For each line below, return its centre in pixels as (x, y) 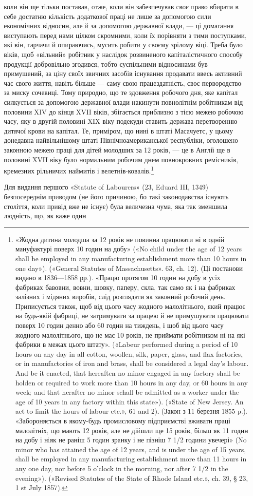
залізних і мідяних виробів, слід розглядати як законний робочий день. (120, 296)
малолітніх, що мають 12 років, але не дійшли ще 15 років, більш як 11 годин (132, 430)
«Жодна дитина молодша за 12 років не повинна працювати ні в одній (120, 239)
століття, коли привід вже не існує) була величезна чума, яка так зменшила (116, 206)
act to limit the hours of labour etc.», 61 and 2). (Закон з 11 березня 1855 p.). (131, 411)
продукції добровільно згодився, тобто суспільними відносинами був (106, 64)
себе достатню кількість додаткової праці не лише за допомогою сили (108, 16)
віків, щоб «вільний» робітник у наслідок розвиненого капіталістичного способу (123, 54)
